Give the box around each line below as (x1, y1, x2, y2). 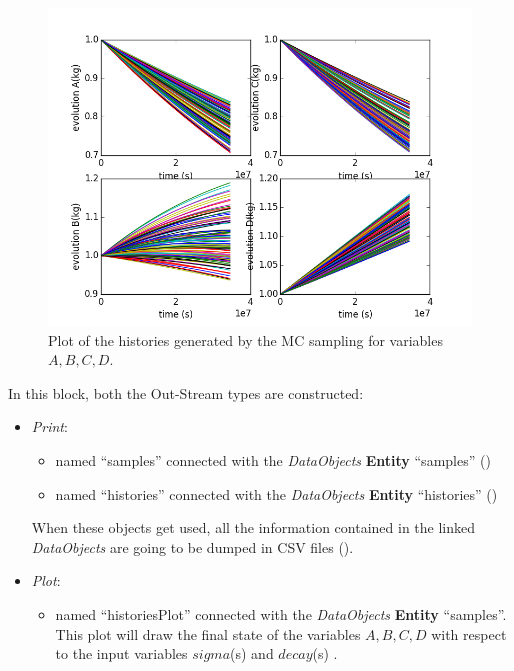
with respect (431, 623, 507, 644)
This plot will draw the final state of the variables (55, 623, 361, 644)
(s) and (230, 643, 274, 664)
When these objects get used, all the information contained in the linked (31, 517, 476, 538)
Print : (31, 416, 68, 437)
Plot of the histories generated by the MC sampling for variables (48, 329, 443, 350)
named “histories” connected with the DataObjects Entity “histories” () (55, 483, 498, 504)
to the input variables (55, 643, 188, 664)
